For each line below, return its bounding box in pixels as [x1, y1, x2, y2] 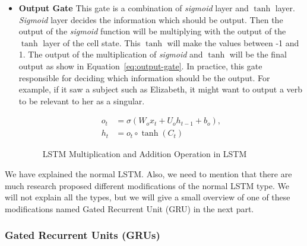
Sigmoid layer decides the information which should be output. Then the [18, 13, 283, 25]
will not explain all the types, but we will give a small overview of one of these [5, 191, 290, 203]
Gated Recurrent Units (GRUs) [5, 228, 160, 242]
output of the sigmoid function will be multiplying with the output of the [18, 25, 286, 37]
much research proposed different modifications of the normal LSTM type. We [5, 179, 289, 191]
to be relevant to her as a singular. [18, 94, 145, 107]
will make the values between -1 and [167, 36, 299, 49]
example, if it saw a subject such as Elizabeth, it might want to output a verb [18, 83, 303, 95]
